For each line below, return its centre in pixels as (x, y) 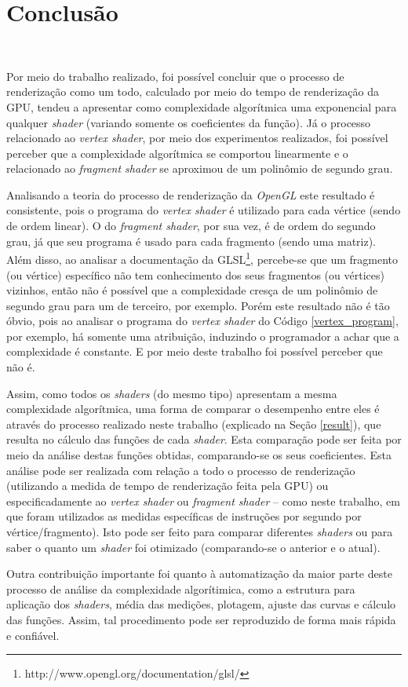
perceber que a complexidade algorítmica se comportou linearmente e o (177, 153)
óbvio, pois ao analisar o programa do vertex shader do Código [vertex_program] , (202, 321)
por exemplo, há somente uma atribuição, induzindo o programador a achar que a (203, 336)
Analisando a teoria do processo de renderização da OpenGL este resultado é (191, 194)
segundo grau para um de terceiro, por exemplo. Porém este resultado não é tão (198, 305)
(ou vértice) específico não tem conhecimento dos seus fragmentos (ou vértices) (195, 274)
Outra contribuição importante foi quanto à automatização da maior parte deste (199, 574)
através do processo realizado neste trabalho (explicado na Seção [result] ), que (194, 424)
